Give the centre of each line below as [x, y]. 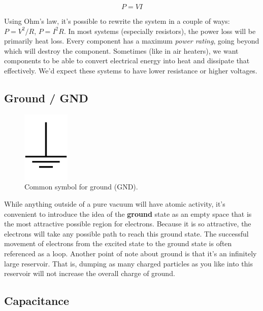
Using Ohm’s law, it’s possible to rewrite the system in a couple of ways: [117, 21]
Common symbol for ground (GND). [81, 187]
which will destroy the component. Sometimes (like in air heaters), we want [121, 50]
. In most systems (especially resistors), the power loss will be [160, 31]
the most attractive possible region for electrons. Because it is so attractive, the [128, 224]
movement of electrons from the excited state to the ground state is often [118, 243]
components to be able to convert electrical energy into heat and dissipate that [127, 61]
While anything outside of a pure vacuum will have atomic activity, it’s [115, 204]
